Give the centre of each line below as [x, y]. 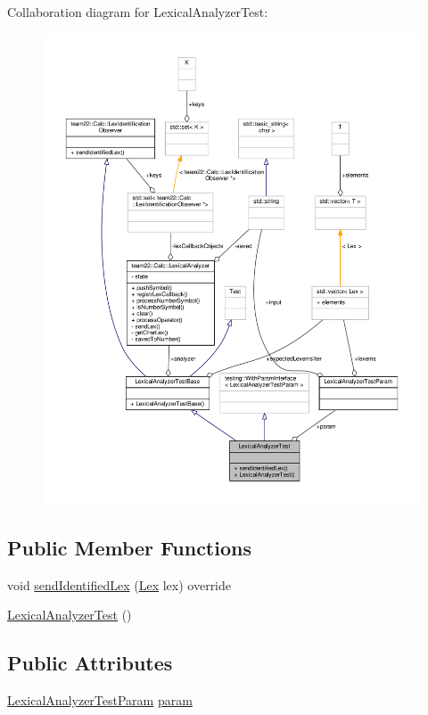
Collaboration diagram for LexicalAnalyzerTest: [138, 12]
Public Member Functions [129, 547]
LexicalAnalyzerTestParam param [100, 699]
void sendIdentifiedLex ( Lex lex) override [119, 584]
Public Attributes [90, 663]
